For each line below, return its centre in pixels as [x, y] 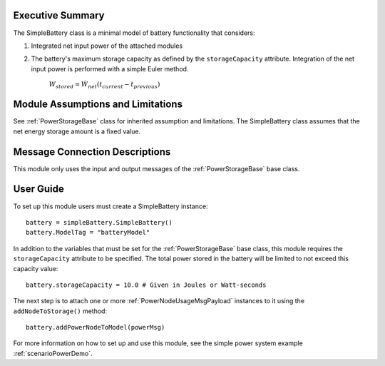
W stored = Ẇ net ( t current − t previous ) [104, 85]
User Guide [38, 189]
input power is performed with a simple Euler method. [110, 68]
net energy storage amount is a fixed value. [77, 131]
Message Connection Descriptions [92, 152]
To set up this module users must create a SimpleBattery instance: [111, 206]
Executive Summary [59, 15]
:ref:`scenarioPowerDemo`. [53, 353]
